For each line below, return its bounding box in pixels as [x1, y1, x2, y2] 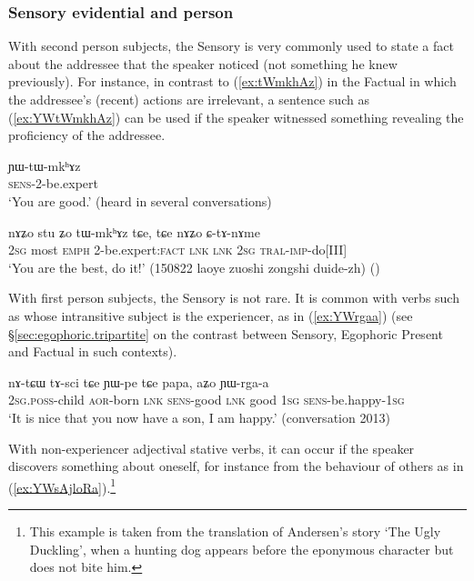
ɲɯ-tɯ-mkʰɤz [8, 155, 81, 175]
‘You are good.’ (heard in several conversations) [8, 191, 272, 210]
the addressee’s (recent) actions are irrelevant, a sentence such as [8, 90, 369, 108]
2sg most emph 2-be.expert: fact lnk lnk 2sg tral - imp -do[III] [8, 240, 348, 259]
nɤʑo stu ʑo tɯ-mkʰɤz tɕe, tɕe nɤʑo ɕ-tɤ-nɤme [8, 222, 260, 241]
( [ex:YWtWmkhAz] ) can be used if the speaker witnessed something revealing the [8, 107, 464, 126]
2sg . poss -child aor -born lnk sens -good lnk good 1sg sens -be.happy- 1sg [8, 390, 405, 409]
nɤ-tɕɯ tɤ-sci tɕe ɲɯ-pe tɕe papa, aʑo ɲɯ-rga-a [8, 372, 269, 391]
